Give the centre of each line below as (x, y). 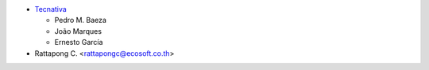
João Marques (78, 31)
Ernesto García (79, 42)
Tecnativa (50, 9)
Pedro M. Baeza (81, 20)
